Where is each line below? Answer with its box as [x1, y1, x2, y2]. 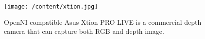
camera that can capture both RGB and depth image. [4, 26, 164, 36]
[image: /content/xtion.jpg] [4, 3, 98, 10]
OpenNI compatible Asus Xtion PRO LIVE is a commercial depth [4, 17, 202, 27]
